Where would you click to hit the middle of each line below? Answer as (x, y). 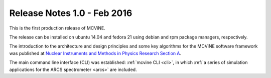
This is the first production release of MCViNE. (57, 28)
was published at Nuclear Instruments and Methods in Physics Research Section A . (95, 53)
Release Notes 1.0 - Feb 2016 (71, 13)
